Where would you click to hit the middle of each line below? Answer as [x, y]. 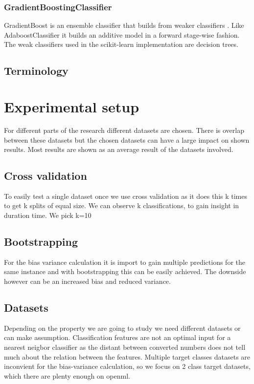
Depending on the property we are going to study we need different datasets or [122, 328]
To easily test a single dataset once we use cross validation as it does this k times [126, 196]
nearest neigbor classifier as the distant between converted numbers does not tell [125, 347]
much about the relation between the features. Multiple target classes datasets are [127, 356]
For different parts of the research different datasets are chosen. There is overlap [124, 130]
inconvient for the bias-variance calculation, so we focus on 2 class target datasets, [127, 366]
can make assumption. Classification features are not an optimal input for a [117, 337]
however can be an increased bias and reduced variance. [87, 281]
